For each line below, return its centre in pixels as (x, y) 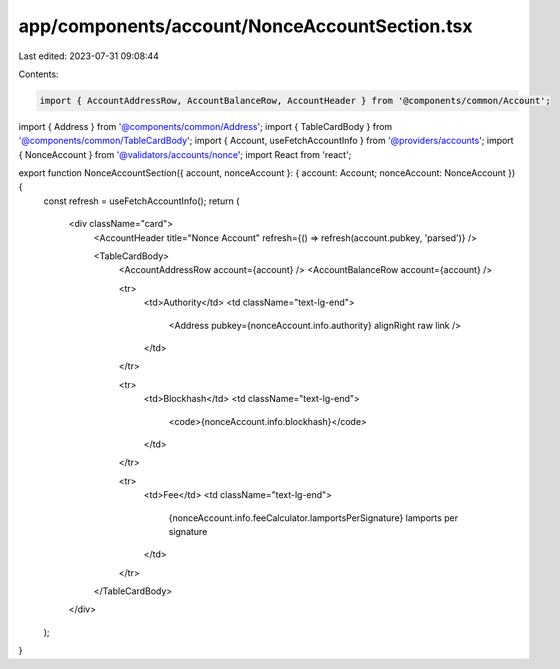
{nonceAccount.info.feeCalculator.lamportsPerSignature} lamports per (313, 517)
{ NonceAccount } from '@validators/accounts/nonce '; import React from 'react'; (185, 154)
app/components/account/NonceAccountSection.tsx (245, 26)
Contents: (38, 74)
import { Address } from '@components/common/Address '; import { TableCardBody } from (205, 126)
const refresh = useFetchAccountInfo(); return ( (141, 201)
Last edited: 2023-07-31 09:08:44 (89, 56)
